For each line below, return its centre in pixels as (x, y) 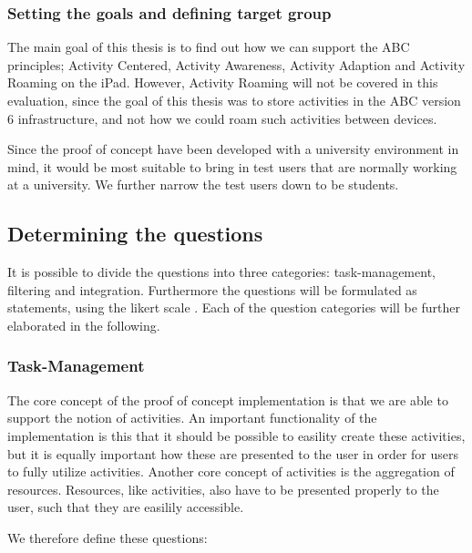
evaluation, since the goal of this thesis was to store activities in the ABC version (234, 100)
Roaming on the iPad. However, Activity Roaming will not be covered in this (223, 82)
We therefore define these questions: (108, 537)
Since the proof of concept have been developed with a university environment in (233, 149)
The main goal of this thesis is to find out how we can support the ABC (209, 47)
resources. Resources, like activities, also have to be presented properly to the (223, 489)
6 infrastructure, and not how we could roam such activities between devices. (222, 118)
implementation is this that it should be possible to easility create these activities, (236, 435)
